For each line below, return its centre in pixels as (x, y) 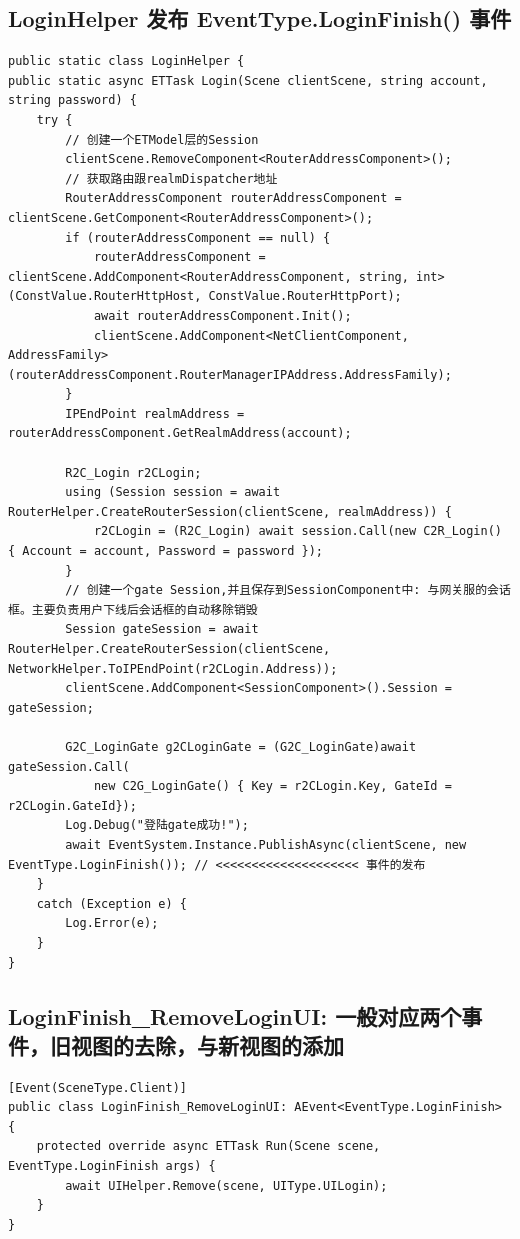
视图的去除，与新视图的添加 (207, 1044)
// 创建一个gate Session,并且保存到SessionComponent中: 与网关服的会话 (288, 590)
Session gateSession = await (162, 629)
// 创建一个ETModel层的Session (162, 139)
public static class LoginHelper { (126, 61)
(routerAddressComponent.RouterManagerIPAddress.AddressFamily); (230, 374)
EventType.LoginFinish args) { (112, 1166)
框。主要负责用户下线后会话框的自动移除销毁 (133, 609)
